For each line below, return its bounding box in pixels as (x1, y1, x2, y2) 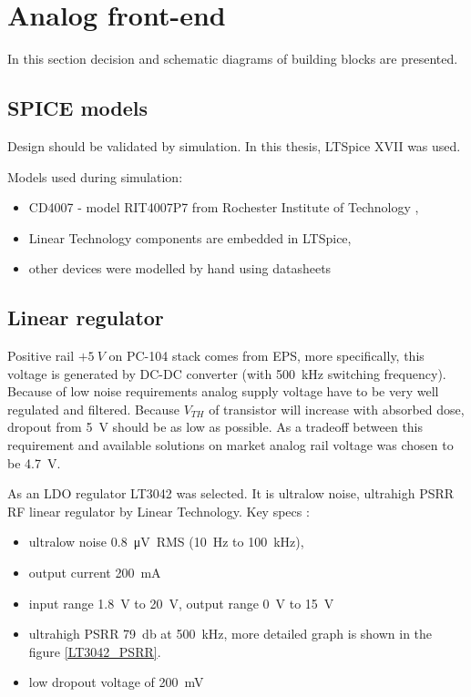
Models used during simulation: (7, 167, 183, 186)
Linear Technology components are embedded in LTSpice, (28, 228, 352, 247)
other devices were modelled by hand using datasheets (28, 259, 332, 278)
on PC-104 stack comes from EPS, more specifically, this (108, 346, 425, 365)
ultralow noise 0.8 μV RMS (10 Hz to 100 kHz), (28, 532, 304, 551)
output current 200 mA (28, 563, 161, 582)
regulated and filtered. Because (7, 399, 179, 418)
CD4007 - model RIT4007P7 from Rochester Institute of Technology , (28, 198, 419, 217)
